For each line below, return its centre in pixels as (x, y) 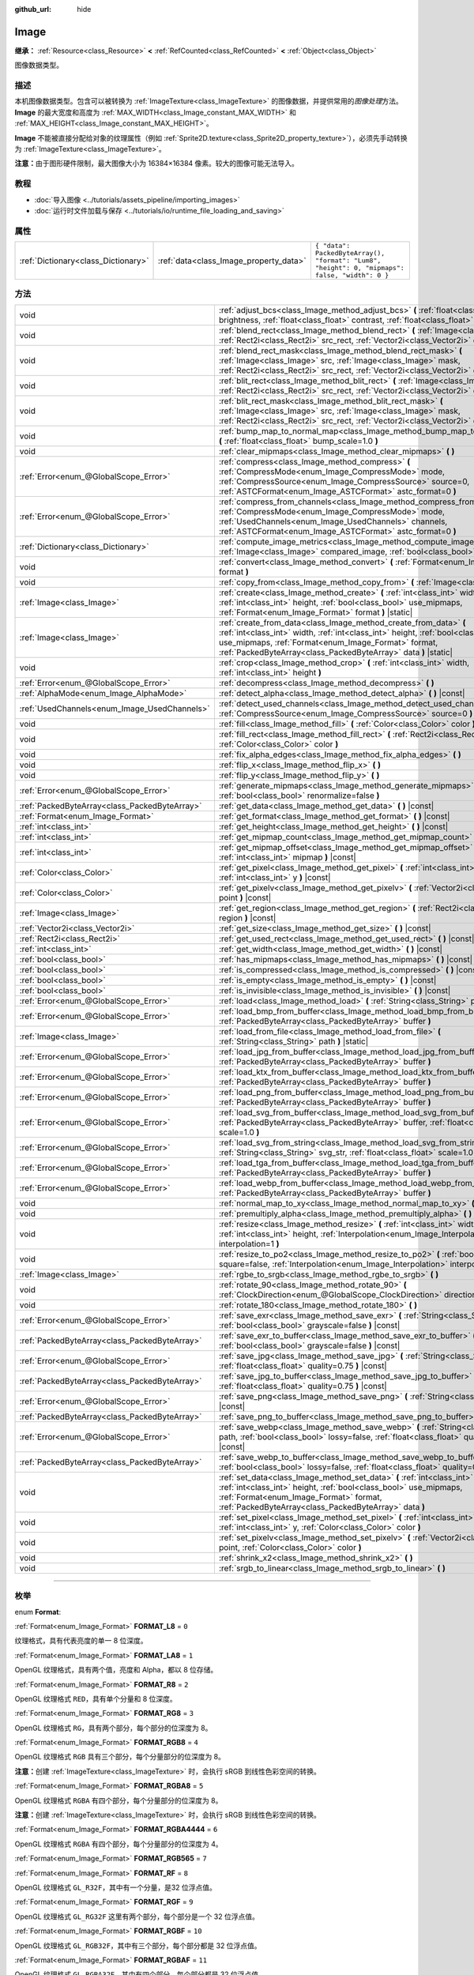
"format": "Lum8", (348, 261)
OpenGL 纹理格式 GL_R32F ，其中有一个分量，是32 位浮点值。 (116, 1887)
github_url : (33, 9)
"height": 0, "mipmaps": (359, 268)
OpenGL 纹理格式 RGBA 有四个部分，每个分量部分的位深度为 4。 (118, 1844)
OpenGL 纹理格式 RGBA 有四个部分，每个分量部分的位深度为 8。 (118, 1800)
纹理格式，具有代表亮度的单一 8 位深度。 (81, 1641)
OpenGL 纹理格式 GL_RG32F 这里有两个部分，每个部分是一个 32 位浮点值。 (137, 1917)
